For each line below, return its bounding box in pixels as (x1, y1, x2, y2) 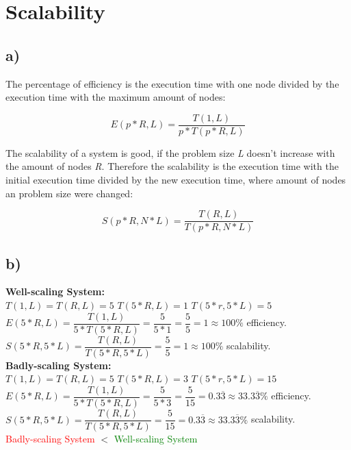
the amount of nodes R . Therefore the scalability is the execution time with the (5, 159, 339, 173)
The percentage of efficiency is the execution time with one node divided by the (5, 76, 339, 90)
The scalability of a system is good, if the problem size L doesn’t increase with (5, 145, 335, 160)
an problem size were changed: (5, 186, 133, 200)
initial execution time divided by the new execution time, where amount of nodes (5, 173, 346, 187)
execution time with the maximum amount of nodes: (5, 90, 226, 104)
